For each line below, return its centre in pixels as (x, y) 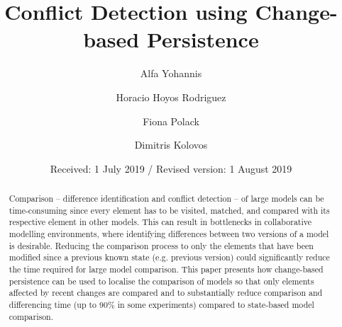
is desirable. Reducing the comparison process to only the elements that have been (161, 245)
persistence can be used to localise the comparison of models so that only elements (161, 281)
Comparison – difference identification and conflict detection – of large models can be (166, 199)
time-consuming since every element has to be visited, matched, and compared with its (169, 210)
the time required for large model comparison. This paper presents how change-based (166, 269)
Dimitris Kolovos (171, 145)
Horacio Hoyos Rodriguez (171, 97)
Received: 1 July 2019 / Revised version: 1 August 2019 (171, 168)
